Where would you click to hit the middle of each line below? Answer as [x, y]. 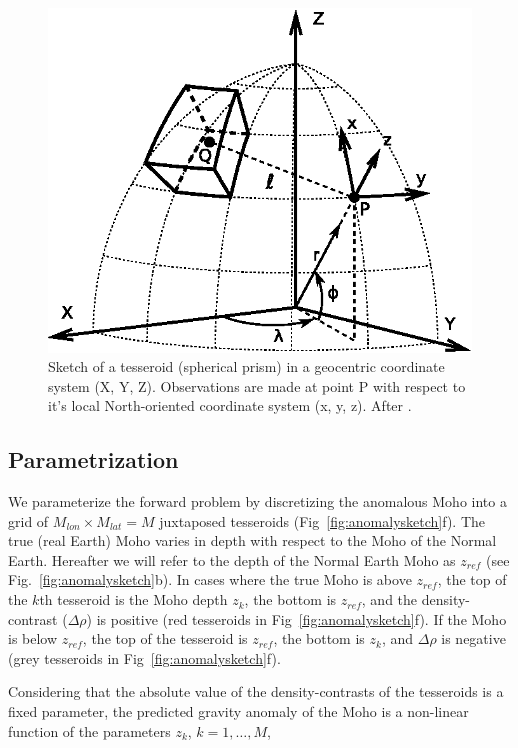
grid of [28, 520]
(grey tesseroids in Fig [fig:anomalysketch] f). [144, 657]
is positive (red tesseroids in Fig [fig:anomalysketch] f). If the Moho [301, 618]
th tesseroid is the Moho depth [133, 599]
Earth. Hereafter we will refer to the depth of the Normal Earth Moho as [232, 559]
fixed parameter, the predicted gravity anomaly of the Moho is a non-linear [238, 711]
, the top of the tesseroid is [165, 638]
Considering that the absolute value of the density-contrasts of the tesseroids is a [256, 691]
